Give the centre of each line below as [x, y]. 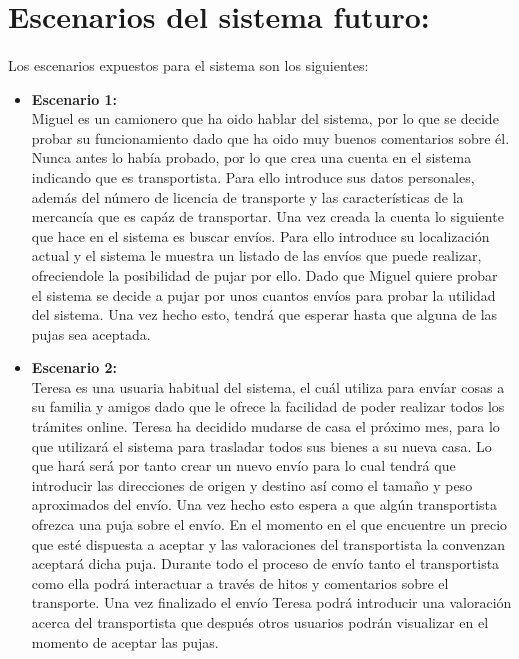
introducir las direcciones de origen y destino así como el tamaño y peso [252, 484]
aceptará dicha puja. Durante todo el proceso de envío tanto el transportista [265, 563]
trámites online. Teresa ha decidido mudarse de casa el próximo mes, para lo [265, 426]
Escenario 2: [74, 367]
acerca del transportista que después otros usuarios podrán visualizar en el [260, 622]
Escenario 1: [74, 98]
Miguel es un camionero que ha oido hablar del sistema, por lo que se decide [265, 118]
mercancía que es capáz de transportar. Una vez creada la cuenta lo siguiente [267, 216]
